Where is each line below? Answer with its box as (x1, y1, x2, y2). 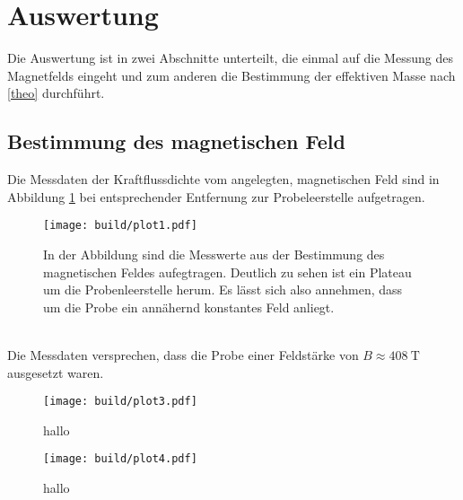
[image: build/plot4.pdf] (43, 452, 197, 466)
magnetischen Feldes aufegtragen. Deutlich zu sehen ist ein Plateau (43, 262, 412, 281)
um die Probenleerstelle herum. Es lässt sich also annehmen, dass (43, 280, 403, 299)
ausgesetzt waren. (7, 363, 104, 382)
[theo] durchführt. (7, 83, 105, 102)
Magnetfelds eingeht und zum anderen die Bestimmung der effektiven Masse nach (7, 66, 456, 84)
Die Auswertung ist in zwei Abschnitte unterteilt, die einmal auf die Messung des (7, 48, 453, 67)
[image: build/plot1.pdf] (43, 219, 197, 232)
